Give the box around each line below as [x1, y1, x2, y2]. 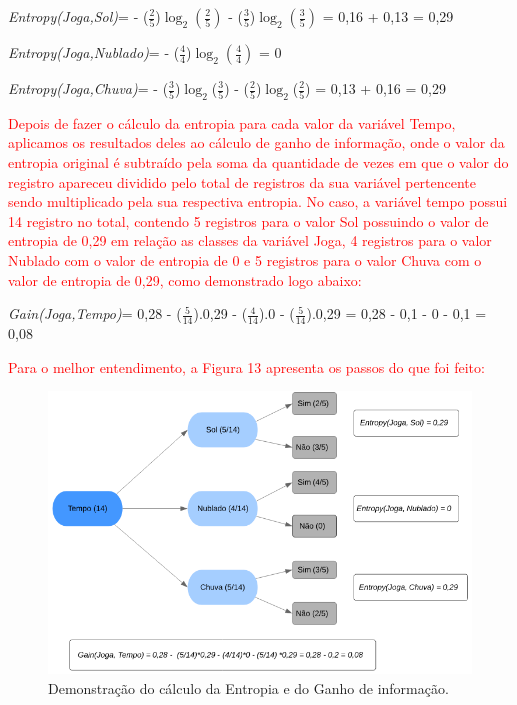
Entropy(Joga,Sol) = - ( [8, 6, 149, 26]
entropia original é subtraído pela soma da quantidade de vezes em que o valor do [8, 151, 509, 172]
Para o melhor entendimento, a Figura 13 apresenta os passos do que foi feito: [8, 356, 485, 377]
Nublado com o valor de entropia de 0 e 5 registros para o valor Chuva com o [8, 249, 482, 270]
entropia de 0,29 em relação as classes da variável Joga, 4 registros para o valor [8, 230, 492, 251]
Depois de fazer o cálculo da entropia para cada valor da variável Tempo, [8, 112, 456, 133]
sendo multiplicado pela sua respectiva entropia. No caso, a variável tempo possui [8, 191, 508, 212]
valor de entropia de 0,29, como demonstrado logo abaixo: [8, 269, 362, 290]
